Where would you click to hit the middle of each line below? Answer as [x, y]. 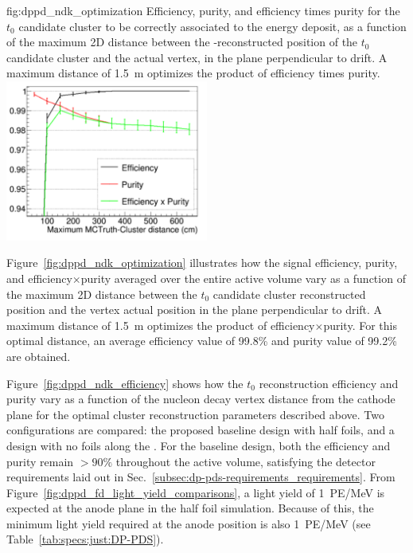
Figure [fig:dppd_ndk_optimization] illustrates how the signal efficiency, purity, [202, 263]
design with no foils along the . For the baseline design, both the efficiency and [199, 445]
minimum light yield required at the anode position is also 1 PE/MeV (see [189, 523]
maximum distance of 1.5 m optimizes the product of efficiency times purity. [193, 73]
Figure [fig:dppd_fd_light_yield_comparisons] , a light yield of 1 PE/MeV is [196, 492]
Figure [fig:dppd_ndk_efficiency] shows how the [125, 383]
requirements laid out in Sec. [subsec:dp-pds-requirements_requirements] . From [201, 477]
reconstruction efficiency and [329, 383]
